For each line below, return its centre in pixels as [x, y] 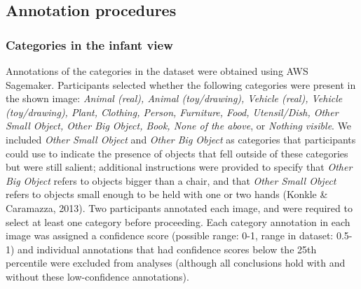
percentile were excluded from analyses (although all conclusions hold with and [176, 263]
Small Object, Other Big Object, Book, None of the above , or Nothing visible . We [179, 126]
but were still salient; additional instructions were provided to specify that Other [179, 167]
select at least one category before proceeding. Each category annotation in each [178, 221]
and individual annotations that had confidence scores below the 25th [167, 249]
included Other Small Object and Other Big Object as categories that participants [181, 139]
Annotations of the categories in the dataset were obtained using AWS [157, 71]
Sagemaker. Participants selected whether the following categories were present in [181, 84]
